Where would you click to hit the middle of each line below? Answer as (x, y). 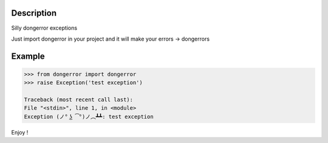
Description (34, 13)
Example (28, 56)
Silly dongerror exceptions (44, 28)
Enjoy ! (20, 132)
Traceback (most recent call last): (79, 100)
